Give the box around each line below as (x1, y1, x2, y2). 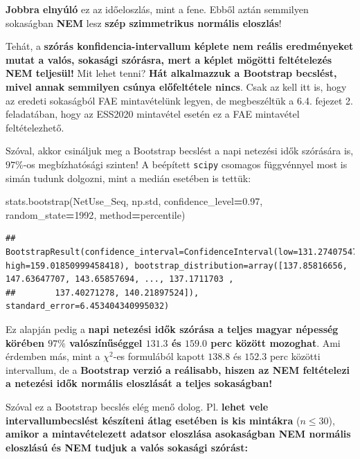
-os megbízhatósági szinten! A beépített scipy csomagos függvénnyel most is (23, 156, 348, 171)
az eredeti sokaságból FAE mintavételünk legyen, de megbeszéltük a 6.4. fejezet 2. (6, 93, 353, 107)
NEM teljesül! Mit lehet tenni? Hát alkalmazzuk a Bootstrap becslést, (6, 66, 337, 80)
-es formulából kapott (113, 349, 205, 363)
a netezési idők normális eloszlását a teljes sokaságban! (6, 376, 273, 390)
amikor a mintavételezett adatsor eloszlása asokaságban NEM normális (6, 426, 351, 441)
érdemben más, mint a (6, 349, 100, 363)
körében (6, 335, 44, 350)
